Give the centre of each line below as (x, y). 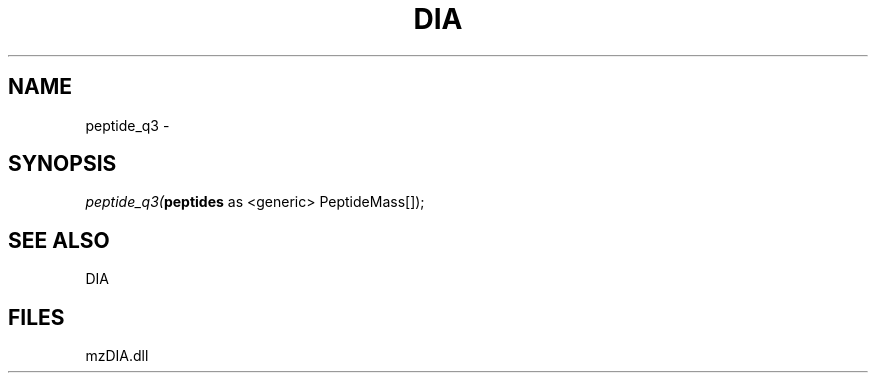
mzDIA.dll (117, 356)
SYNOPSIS (62, 164)
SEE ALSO (59, 240)
